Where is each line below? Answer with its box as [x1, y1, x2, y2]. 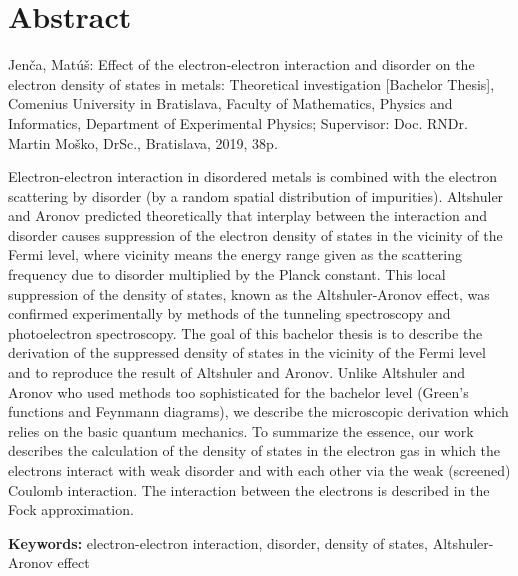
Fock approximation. [8, 499, 134, 520]
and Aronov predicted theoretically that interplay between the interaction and [8, 205, 487, 226]
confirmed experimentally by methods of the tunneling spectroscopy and [8, 303, 451, 324]
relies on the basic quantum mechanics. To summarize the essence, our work [8, 420, 474, 441]
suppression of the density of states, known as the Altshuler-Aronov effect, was [8, 283, 490, 304]
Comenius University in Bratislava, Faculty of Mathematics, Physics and [8, 93, 453, 114]
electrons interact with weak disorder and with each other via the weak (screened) [8, 460, 511, 480]
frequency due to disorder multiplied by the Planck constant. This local [8, 264, 446, 285]
